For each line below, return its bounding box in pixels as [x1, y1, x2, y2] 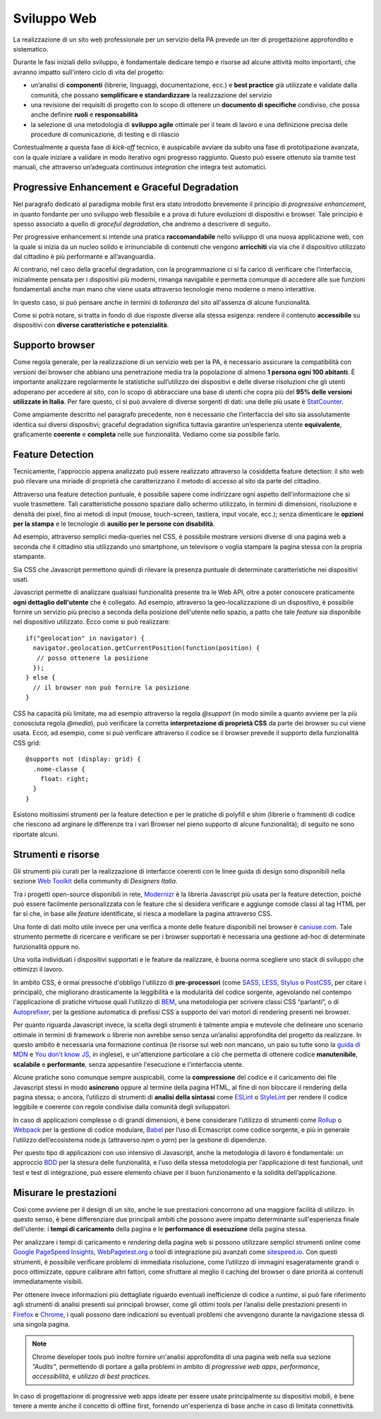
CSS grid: [13, 738, 42, 747]
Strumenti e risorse [13, 848, 100, 860]
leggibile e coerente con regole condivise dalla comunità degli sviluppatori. [13, 1103, 231, 1111]
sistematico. [13, 44, 49, 53]
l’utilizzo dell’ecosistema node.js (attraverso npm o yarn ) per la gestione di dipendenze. [13, 1135, 267, 1144]
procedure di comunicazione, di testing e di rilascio [30, 131, 180, 139]
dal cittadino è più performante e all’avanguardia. [13, 253, 155, 261]
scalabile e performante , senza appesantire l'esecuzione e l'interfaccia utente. [13, 1060, 244, 1068]
